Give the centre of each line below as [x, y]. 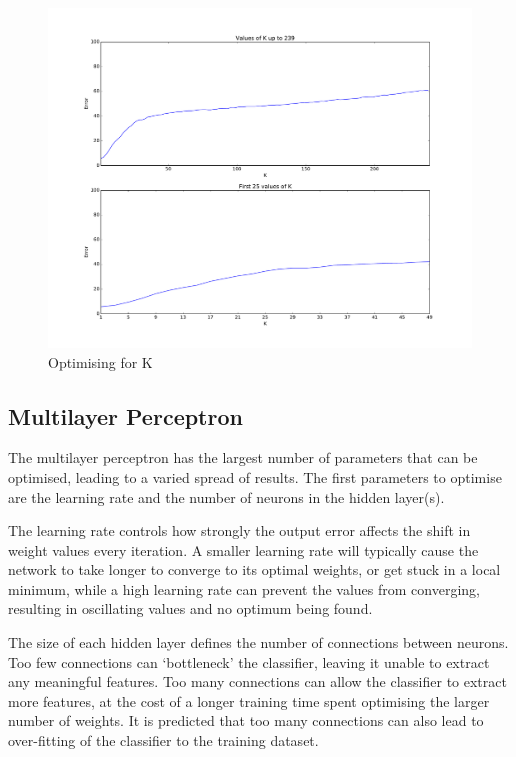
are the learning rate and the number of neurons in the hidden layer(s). [226, 496]
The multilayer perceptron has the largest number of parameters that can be [243, 457]
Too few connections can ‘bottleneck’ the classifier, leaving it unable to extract [249, 661]
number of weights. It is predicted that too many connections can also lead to [246, 720]
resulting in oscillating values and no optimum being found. [190, 608]
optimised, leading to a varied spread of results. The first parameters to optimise [255, 476]
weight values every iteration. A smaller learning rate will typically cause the [243, 549]
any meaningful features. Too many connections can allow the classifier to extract [257, 681]
